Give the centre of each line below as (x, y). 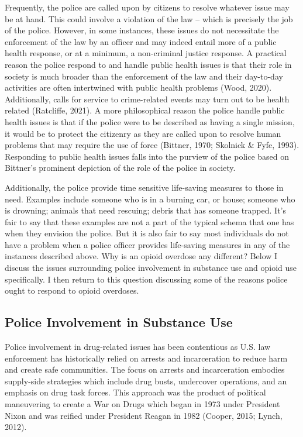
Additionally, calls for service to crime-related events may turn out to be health (147, 99)
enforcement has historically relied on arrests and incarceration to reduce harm (146, 358)
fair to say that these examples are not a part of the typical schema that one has (149, 221)
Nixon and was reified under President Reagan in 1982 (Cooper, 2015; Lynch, (144, 415)
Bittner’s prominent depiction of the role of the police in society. (120, 168)
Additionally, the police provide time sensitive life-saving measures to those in (144, 187)
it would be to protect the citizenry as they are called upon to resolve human (143, 133)
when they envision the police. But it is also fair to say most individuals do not (147, 233)
